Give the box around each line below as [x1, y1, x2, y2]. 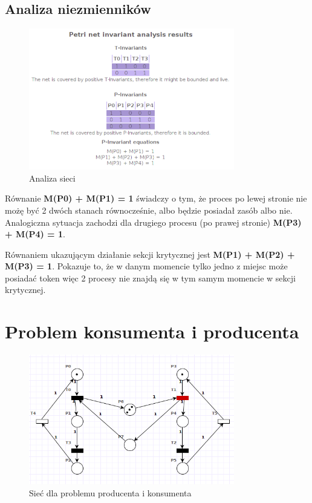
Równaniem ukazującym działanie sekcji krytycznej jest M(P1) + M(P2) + [5, 248, 295, 260]
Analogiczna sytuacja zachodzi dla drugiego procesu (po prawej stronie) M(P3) [5, 215, 302, 228]
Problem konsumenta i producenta [5, 319, 299, 344]
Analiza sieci [29, 171, 76, 184]
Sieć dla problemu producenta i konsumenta [29, 486, 192, 499]
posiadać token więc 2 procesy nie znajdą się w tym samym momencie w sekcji [5, 271, 296, 284]
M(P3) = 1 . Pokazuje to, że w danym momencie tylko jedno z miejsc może [5, 260, 288, 272]
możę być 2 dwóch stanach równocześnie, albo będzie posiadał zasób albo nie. [5, 203, 293, 216]
